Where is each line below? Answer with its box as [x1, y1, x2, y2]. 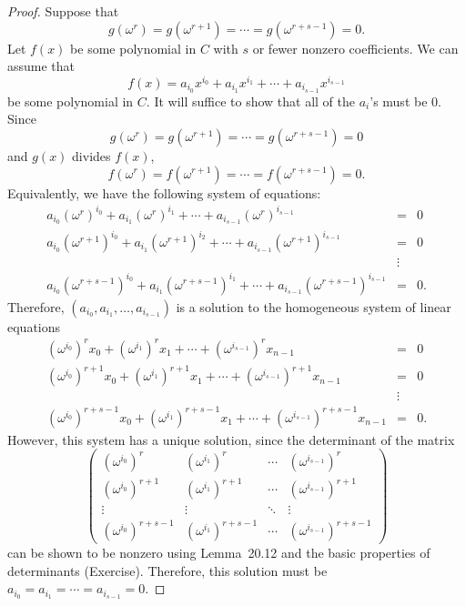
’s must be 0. [370, 91, 441, 110]
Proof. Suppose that [7, 2, 119, 20]
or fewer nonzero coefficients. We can [252, 38, 459, 57]
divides [72, 146, 111, 165]
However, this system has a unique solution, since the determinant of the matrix [7, 429, 455, 449]
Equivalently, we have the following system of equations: [7, 183, 321, 202]
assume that [7, 56, 76, 76]
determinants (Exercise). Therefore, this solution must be [7, 561, 328, 580]
